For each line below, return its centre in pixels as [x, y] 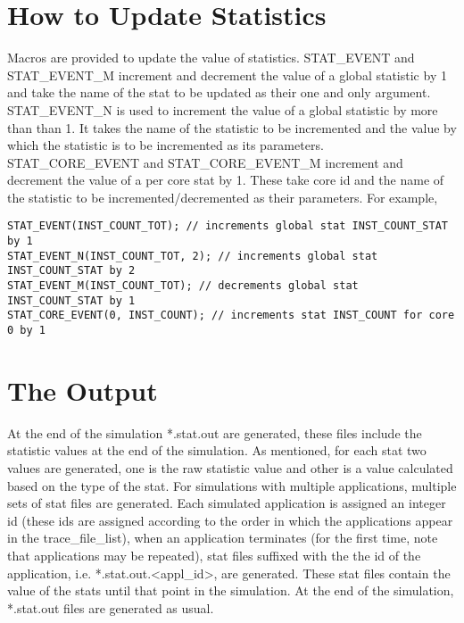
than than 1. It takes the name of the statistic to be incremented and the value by [232, 127]
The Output [83, 390]
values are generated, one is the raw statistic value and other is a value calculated [230, 468]
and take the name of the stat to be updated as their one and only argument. [219, 92]
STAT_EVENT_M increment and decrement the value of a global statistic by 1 [227, 75]
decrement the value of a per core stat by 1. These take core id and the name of [226, 180]
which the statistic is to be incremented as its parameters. [166, 145]
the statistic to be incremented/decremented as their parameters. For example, [223, 197]
